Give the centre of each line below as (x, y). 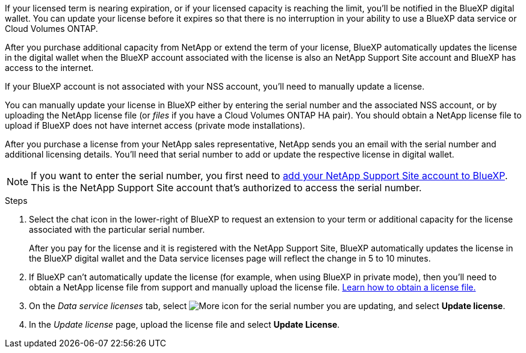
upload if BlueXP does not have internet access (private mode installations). (155, 125)
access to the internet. (49, 68)
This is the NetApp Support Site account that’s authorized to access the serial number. (226, 188)
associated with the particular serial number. (117, 229)
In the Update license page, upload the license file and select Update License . (184, 324)
